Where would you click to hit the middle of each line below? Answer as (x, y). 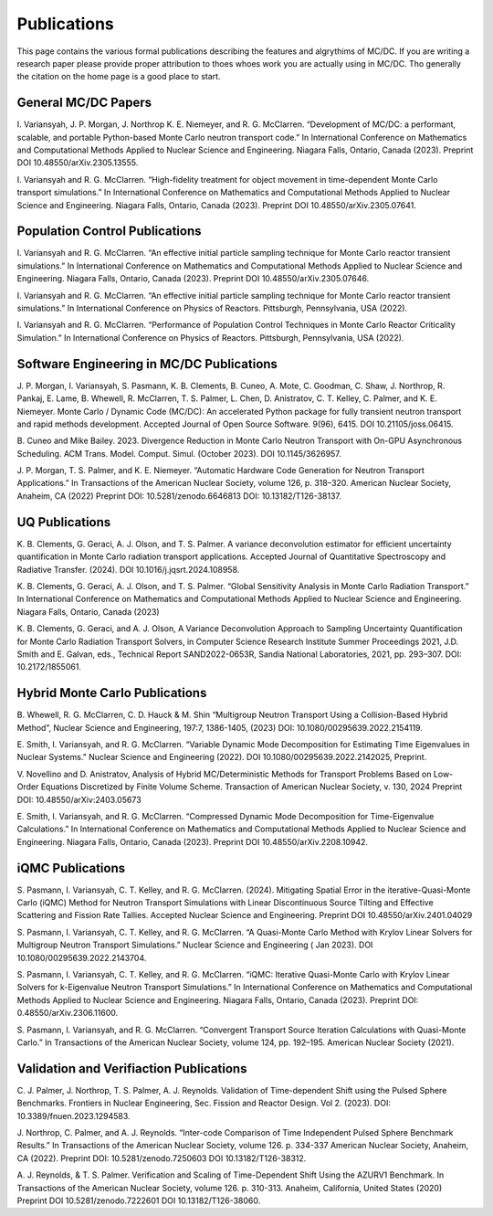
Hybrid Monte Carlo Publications (112, 693)
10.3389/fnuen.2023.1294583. (74, 1116)
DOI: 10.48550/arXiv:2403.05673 (79, 799)
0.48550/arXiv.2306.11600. (68, 1013)
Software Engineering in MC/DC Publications (147, 364)
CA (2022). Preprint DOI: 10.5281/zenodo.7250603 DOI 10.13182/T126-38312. (162, 1158)
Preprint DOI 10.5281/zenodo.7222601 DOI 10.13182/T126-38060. (139, 1200)
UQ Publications (64, 522)
